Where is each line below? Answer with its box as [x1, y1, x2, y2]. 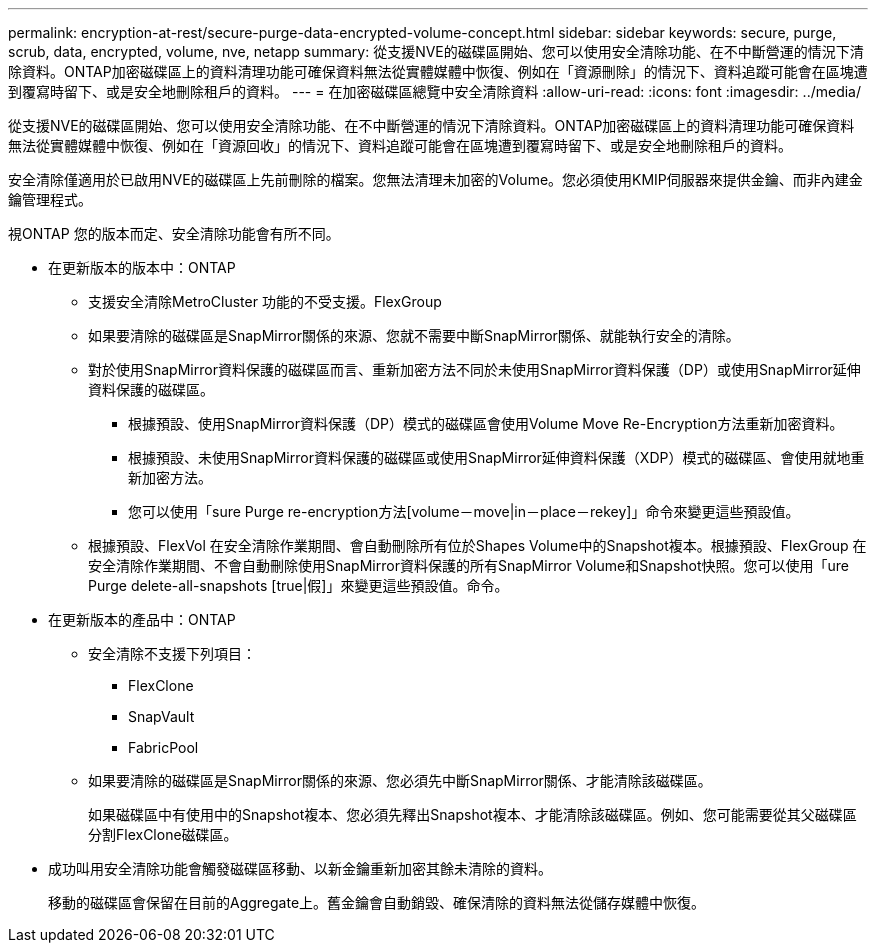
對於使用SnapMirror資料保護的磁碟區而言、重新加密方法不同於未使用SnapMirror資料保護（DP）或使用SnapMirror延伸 [88, 361, 861, 378]
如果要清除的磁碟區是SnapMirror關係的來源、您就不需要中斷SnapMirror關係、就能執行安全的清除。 [88, 327, 740, 344]
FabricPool [128, 739, 199, 756]
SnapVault [128, 708, 195, 725]
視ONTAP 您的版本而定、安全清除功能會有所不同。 [8, 225, 340, 242]
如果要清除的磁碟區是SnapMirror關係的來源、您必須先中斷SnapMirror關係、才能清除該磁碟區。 [88, 772, 712, 789]
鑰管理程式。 [8, 191, 92, 208]
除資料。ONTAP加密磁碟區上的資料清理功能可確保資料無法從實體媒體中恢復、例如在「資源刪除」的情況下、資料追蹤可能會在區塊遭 [8, 63, 868, 80]
